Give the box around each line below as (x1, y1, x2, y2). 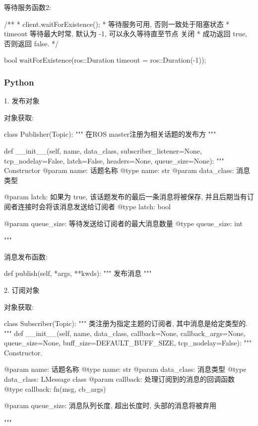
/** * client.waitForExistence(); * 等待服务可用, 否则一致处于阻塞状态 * (4, 18, 230, 29)
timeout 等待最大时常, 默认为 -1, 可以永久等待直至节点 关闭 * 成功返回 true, (4, 28, 248, 39)
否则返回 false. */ (4, 38, 59, 48)
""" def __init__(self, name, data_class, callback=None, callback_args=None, (4, 328, 246, 338)
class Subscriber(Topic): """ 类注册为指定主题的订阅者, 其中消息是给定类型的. (4, 318, 248, 329)
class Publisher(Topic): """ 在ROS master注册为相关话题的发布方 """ (4, 129, 216, 139)
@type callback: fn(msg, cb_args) (4, 383, 106, 394)
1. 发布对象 (4, 95, 40, 106)
